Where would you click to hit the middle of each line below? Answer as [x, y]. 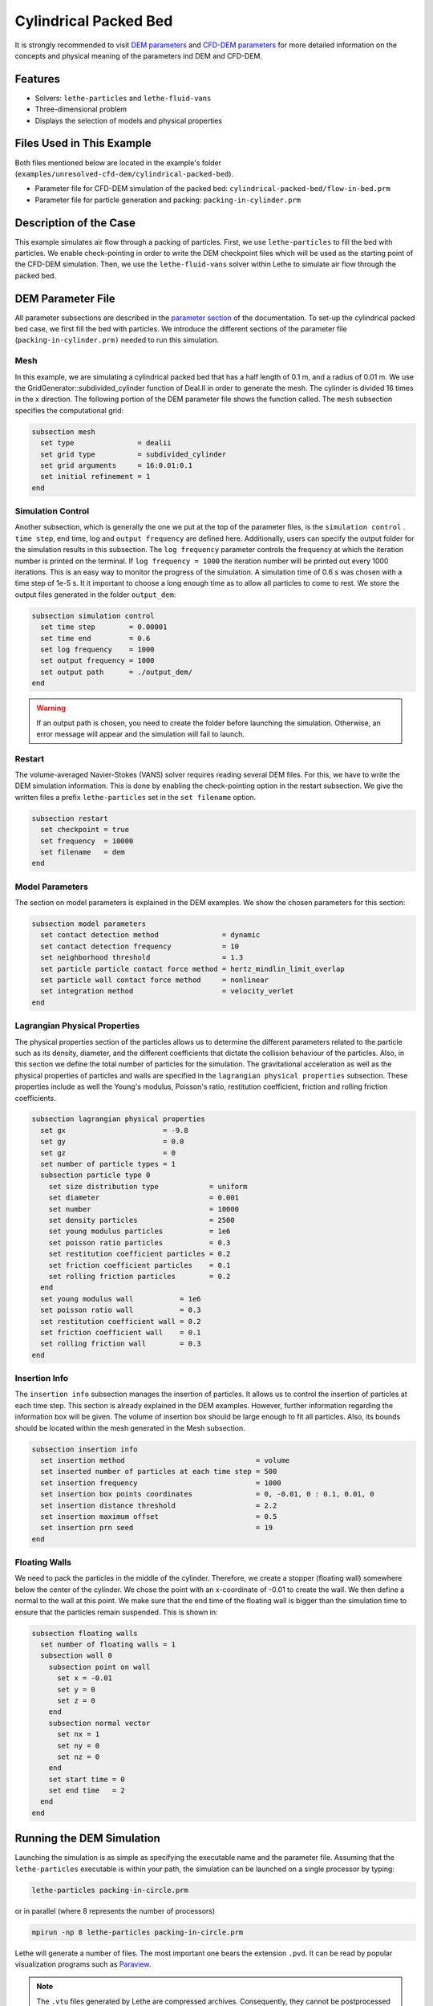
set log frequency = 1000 [98, 649]
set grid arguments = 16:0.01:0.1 [116, 465]
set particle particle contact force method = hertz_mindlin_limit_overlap [192, 968]
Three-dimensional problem [81, 109]
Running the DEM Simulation [87, 1839]
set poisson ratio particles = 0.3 [140, 1243]
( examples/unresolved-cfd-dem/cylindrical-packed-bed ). [124, 173]
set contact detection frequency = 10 [140, 946]
